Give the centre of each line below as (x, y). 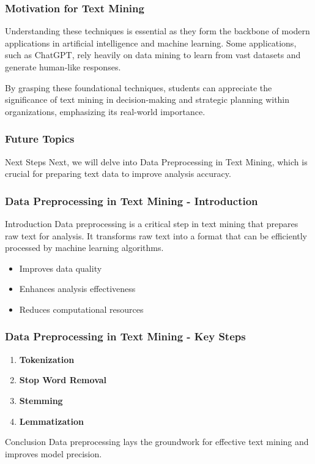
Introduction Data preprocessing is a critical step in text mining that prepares (152, 223)
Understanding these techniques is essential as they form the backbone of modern (157, 31)
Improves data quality (61, 268)
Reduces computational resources (81, 309)
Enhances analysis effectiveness (77, 289)
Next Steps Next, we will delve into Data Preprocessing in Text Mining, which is (156, 161)
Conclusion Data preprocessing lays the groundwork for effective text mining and (157, 442)
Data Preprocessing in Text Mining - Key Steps (125, 336)
